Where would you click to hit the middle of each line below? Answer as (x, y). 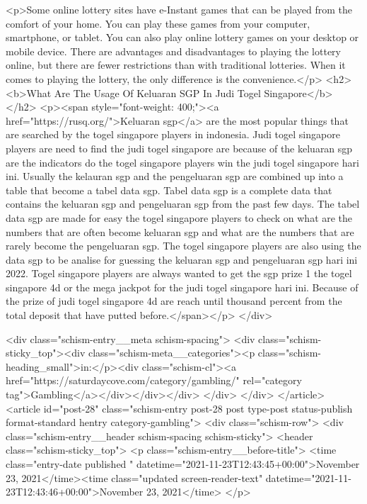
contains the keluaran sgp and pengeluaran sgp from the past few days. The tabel (183, 204)
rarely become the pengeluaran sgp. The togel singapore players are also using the (183, 246)
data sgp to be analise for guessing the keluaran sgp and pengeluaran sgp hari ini (182, 259)
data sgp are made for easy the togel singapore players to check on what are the (179, 217)
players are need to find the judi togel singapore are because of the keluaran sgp (179, 148)
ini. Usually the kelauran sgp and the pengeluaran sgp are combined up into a (175, 176)
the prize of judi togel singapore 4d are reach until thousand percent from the (174, 301)
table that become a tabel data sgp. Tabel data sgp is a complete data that (169, 190)
